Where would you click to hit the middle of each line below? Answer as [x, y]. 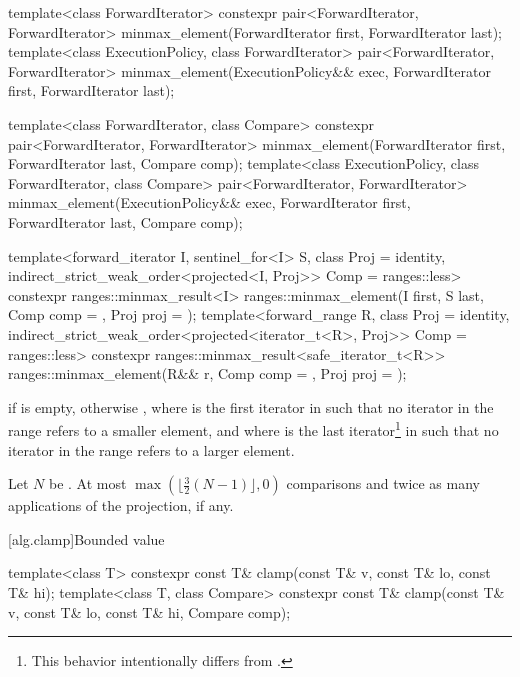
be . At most [87, 483]
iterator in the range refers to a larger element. [151, 449]
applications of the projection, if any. [121, 505]
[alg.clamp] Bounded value [86, 538]
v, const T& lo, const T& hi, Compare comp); [149, 611]
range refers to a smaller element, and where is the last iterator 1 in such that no [253, 428]
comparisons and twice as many [383, 483]
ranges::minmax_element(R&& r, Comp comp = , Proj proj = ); [207, 373]
